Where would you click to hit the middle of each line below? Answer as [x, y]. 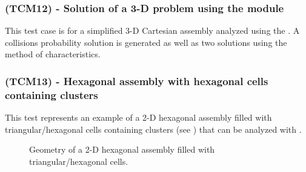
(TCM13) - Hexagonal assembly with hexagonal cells [137, 81]
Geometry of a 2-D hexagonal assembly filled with [122, 149]
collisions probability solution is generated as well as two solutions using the [146, 42]
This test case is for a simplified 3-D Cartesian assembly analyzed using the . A [152, 30]
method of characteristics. [53, 54]
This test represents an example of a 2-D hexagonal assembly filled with [138, 117]
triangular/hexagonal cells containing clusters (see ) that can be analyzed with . [153, 129]
